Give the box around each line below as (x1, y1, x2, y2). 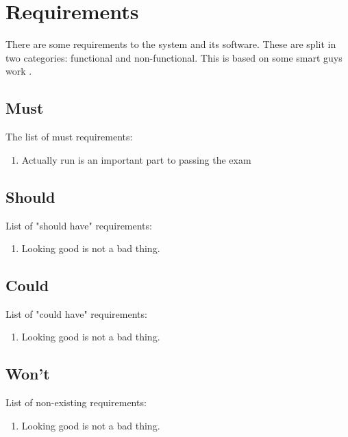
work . (5, 64, 32, 78)
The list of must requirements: (5, 129, 133, 144)
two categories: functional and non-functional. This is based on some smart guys (5, 50, 343, 64)
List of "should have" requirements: (5, 218, 152, 232)
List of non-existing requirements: (5, 395, 147, 410)
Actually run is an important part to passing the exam (21, 152, 251, 166)
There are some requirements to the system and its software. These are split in (5, 37, 336, 51)
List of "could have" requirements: (5, 306, 147, 321)
